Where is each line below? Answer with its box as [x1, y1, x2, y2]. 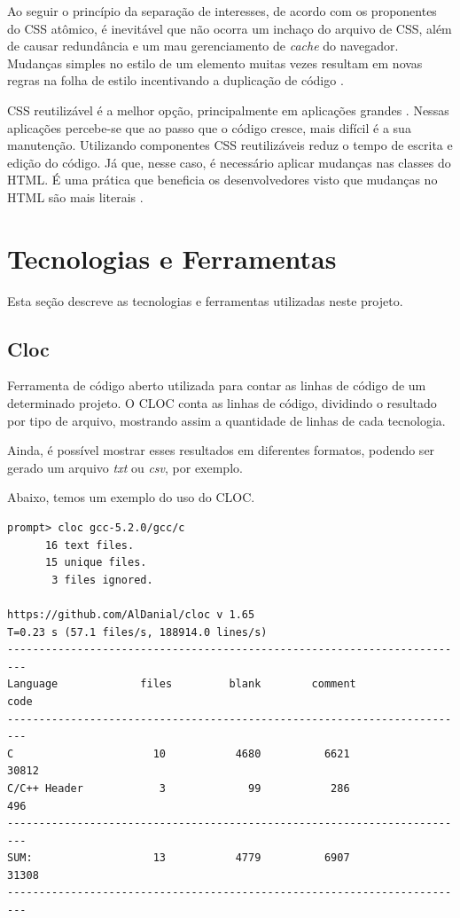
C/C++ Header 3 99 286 [7, 781, 350, 795]
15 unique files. [44, 556, 147, 569]
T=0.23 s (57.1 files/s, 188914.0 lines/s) [7, 625, 268, 639]
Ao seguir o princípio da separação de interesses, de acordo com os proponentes [7, 2, 437, 20]
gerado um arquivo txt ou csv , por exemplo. [7, 458, 243, 476]
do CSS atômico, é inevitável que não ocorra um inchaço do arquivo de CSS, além [7, 19, 452, 37]
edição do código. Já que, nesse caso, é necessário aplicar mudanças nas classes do [7, 153, 451, 171]
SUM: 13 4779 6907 [7, 851, 350, 865]
